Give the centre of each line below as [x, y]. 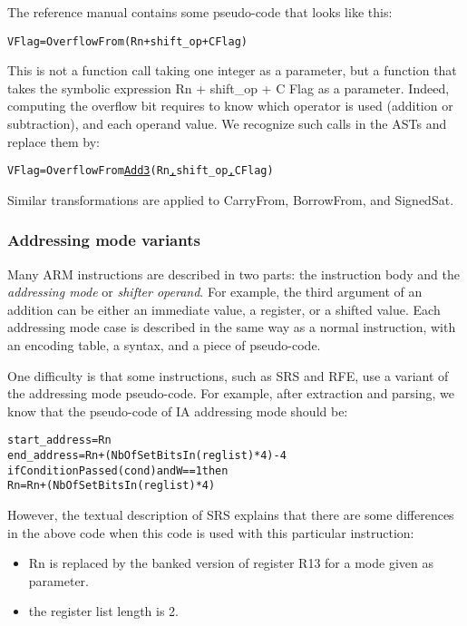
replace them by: [54, 141]
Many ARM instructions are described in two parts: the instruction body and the [233, 274]
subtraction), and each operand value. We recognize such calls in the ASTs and [227, 124]
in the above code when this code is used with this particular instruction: [211, 532]
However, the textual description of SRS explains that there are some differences [231, 515]
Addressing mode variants [104, 240]
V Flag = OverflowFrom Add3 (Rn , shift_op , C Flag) [141, 171]
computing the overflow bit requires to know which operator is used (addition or [230, 106]
